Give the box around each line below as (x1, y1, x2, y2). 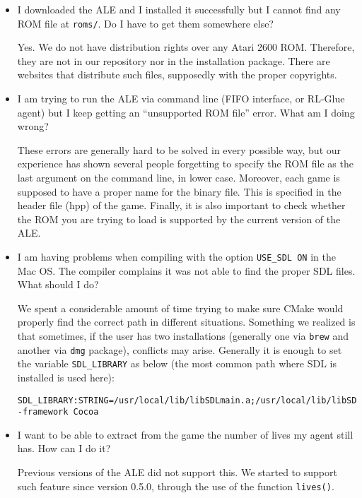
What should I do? (17, 277, 99, 292)
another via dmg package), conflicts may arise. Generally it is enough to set (17, 342, 342, 357)
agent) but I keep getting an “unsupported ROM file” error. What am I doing (17, 105, 355, 119)
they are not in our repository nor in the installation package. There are (17, 53, 330, 68)
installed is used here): (17, 369, 115, 384)
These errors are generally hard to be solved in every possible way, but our (17, 142, 341, 157)
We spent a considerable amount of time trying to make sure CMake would (17, 300, 344, 315)
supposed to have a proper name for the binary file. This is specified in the (17, 184, 341, 198)
